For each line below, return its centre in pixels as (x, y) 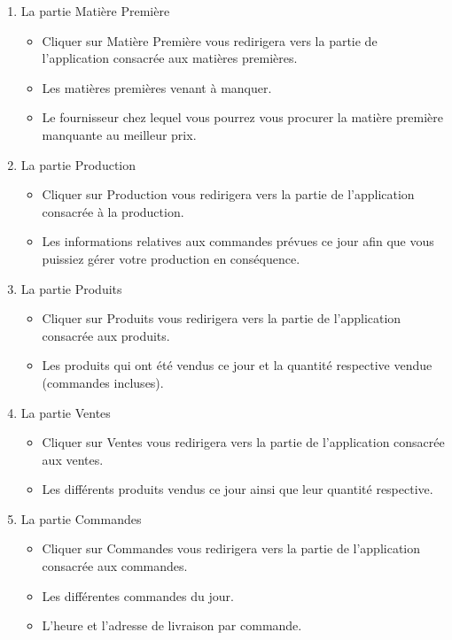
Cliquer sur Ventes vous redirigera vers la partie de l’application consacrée (243, 442)
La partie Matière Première (95, 11)
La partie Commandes (81, 518)
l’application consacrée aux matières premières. (170, 58)
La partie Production (78, 164)
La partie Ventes (66, 412)
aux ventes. (73, 459)
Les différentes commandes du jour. (138, 595)
